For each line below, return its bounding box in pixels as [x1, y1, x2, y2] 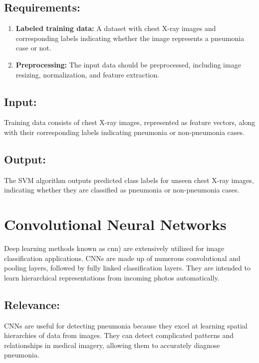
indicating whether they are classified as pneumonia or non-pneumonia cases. [4, 184, 240, 195]
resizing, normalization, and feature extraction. [15, 69, 160, 79]
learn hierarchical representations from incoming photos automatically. [4, 272, 220, 282]
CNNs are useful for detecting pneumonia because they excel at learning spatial [4, 320, 248, 330]
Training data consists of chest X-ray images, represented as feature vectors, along [4, 117, 256, 127]
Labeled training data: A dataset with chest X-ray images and [15, 23, 216, 33]
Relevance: [4, 296, 60, 312]
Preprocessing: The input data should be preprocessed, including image [15, 59, 241, 69]
